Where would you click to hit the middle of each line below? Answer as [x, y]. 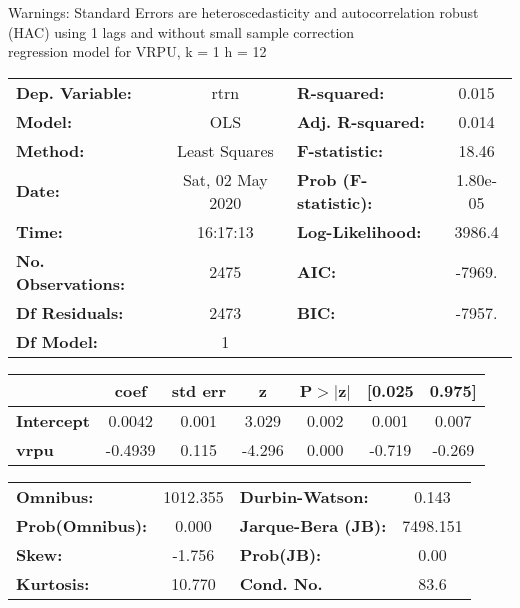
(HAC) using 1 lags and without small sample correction [181, 31]
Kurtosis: [53, 583]
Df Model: [57, 341]
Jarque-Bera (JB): [313, 525]
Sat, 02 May [225, 179]
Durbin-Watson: [304, 496]
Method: [50, 150]
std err [198, 390]
